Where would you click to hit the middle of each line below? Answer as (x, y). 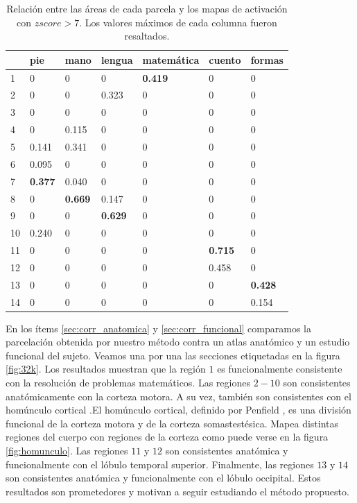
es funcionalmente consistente (280, 369)
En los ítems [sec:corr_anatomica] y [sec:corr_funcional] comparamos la (158, 328)
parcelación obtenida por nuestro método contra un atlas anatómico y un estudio (178, 342)
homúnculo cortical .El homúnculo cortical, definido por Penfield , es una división (178, 410)
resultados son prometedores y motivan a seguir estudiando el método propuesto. (177, 491)
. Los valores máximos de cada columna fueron (178, 22)
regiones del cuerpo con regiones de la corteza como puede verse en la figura (167, 437)
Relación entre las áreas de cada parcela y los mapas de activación (147, 8)
